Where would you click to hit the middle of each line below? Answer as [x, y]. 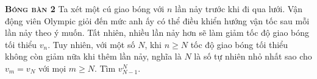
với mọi [52, 68]
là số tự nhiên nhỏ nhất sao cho [253, 56]
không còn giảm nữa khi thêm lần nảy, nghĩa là [93, 56]
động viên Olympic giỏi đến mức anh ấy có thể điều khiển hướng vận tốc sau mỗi [157, 20]
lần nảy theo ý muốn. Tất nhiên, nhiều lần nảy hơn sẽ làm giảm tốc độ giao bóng [157, 33]
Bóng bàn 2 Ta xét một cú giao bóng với [85, 9]
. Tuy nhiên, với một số [91, 44]
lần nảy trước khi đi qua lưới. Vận [239, 9]
